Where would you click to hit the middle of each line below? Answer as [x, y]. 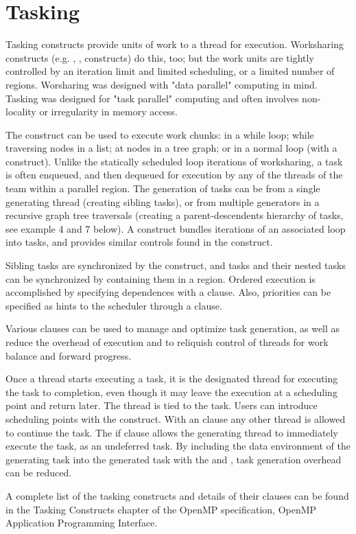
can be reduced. [39, 473]
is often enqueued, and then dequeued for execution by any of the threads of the [174, 175]
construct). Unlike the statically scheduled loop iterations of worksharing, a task [174, 161]
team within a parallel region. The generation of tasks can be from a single [163, 188]
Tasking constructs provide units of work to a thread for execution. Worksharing [175, 44]
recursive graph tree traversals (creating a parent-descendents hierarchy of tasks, [175, 215]
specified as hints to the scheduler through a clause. [114, 305]
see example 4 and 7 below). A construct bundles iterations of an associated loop [176, 228]
